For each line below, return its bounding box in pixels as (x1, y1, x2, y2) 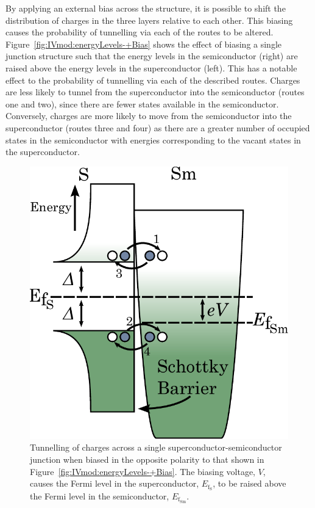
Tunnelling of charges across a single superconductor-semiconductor (30, 441, 282, 454)
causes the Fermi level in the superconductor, (30, 477, 199, 490)
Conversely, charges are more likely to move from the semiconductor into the (5, 109, 292, 122)
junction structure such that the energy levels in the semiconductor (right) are (5, 49, 298, 62)
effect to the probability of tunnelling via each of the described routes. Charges (5, 73, 300, 86)
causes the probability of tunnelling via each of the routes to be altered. (5, 26, 274, 38)
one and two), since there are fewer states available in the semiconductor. (5, 97, 279, 110)
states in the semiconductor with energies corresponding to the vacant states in (5, 133, 301, 146)
